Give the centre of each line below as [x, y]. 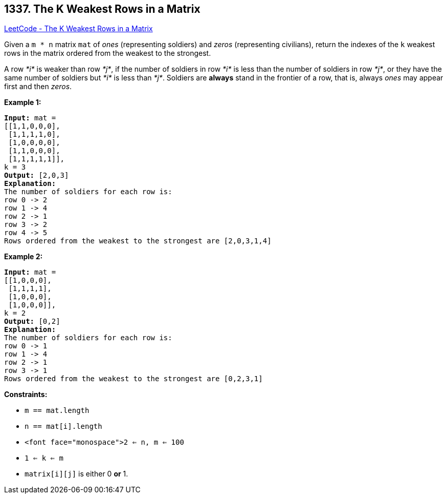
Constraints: [26, 395]
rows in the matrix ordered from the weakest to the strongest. [108, 53]
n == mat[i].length [63, 427]
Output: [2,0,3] [37, 175]
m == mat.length [57, 411]
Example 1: [23, 102]
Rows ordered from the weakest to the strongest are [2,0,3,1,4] [138, 241]
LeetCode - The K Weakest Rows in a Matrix [79, 29]
